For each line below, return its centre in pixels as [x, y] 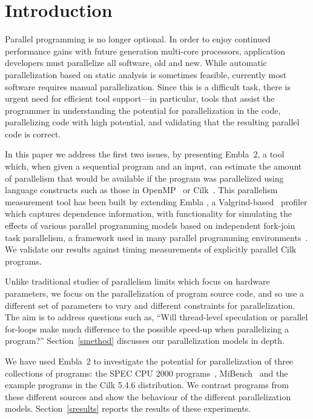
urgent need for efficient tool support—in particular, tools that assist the [140, 98]
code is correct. [33, 134]
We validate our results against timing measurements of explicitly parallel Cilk [151, 249]
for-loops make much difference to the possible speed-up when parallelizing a [147, 328]
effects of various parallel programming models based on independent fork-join [150, 226]
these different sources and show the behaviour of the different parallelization [148, 396]
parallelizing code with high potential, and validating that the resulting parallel [152, 122]
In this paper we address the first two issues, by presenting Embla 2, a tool [145, 154]
